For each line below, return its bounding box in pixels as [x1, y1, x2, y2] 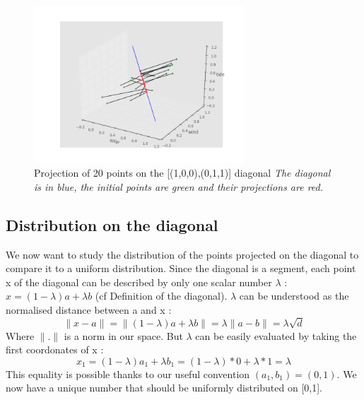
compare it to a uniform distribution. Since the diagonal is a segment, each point [6, 261, 356, 276]
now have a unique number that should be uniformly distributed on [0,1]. [6, 380, 322, 395]
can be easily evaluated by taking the [195, 328, 357, 343]
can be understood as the [239, 288, 349, 303]
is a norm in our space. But [64, 328, 183, 343]
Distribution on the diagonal [6, 213, 218, 235]
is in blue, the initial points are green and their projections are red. [34, 179, 324, 194]
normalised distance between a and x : [6, 302, 172, 317]
